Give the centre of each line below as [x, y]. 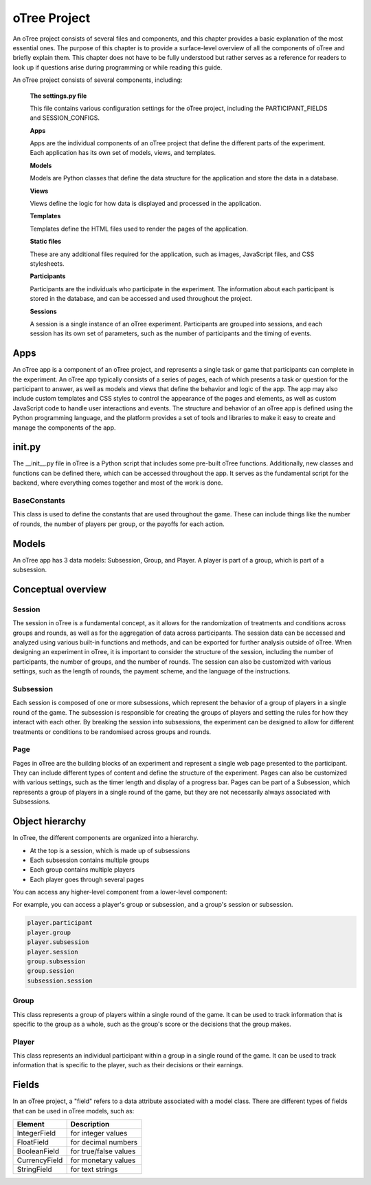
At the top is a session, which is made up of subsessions [110, 850]
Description [90, 1124]
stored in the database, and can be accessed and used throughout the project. [141, 299]
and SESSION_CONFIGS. [65, 118]
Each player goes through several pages [87, 879]
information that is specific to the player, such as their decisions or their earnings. [128, 1065]
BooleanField [38, 1151]
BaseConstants [39, 501]
